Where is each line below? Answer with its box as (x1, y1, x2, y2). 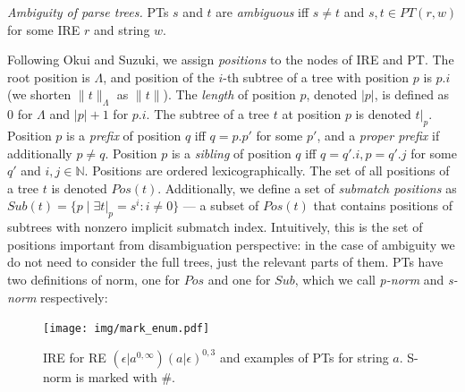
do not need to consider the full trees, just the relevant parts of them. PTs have (7, 252, 444, 271)
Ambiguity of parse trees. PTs (7, 3, 169, 21)
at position (282, 105, 342, 124)
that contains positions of (313, 196, 452, 215)
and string (94, 20, 150, 38)
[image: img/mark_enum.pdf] (43, 322, 210, 336)
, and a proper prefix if (317, 125, 440, 144)
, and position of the (103, 67, 215, 86)
